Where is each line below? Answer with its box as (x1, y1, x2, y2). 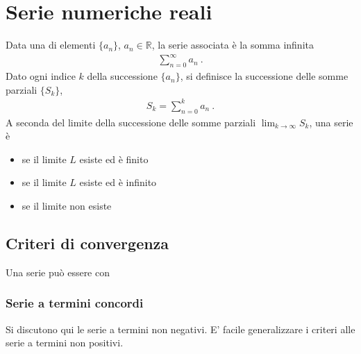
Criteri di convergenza (6, 232, 169, 253)
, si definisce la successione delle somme (180, 69, 349, 83)
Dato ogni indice (6, 69, 76, 83)
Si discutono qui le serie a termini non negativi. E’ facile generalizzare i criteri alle (6, 321, 355, 336)
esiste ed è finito (79, 151, 149, 166)
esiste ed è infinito (79, 175, 157, 189)
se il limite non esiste (22, 198, 112, 212)
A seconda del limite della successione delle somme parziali (6, 115, 256, 129)
